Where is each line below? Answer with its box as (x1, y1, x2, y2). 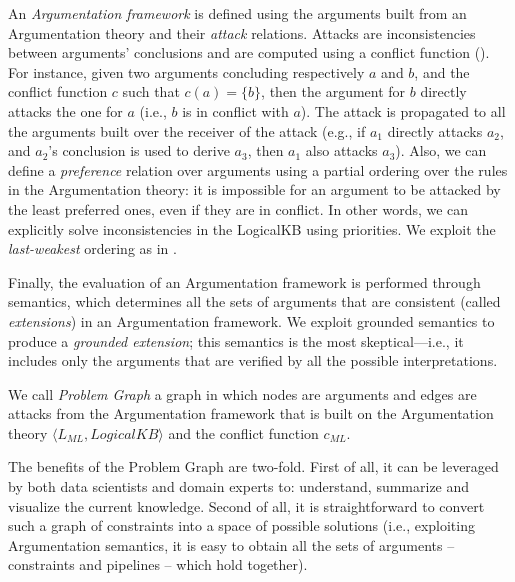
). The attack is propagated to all (300, 100, 506, 121)
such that (122, 81, 180, 102)
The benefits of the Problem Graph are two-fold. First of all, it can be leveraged (8, 456, 499, 477)
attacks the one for (8, 100, 123, 121)
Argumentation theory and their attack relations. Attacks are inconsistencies (8, 22, 476, 43)
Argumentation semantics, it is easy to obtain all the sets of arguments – (8, 534, 455, 555)
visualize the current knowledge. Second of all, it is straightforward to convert (8, 495, 485, 516)
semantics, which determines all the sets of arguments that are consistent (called (8, 291, 501, 312)
